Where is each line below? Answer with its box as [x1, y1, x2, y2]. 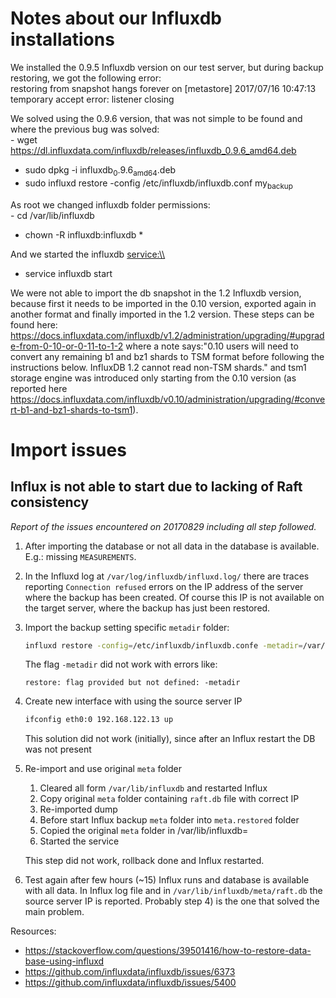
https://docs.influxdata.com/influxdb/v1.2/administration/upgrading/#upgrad [10, 329, 325, 341]
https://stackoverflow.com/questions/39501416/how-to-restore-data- [24, 945, 312, 957]
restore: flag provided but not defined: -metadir [24, 678, 241, 688]
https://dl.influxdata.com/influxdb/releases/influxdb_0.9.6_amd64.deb [10, 144, 297, 156]
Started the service [39, 835, 120, 847]
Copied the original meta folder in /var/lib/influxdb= [39, 825, 249, 837]
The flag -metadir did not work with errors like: [24, 658, 218, 671]
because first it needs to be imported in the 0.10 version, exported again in [10, 297, 317, 309]
